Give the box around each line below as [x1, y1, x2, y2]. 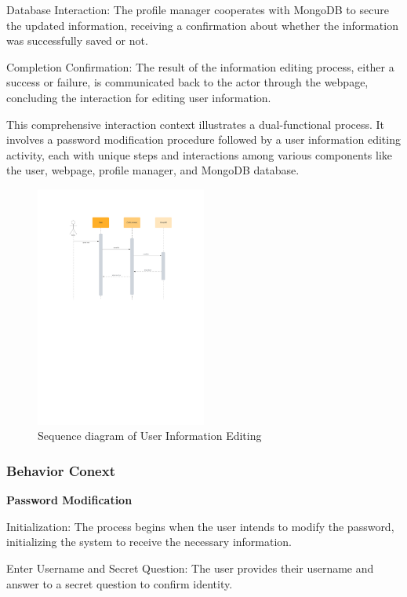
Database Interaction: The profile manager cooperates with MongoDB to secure [6, 2, 389, 17]
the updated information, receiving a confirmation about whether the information [6, 16, 398, 33]
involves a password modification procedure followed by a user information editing [6, 131, 401, 148]
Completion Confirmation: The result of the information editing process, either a [6, 58, 394, 75]
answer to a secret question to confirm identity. [6, 575, 233, 592]
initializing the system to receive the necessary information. [6, 533, 293, 550]
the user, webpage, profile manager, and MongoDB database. [6, 162, 300, 178]
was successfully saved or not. [6, 32, 148, 49]
